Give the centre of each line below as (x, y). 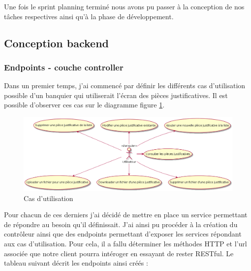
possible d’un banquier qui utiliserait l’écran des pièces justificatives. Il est (116, 95)
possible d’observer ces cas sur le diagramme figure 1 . (84, 105)
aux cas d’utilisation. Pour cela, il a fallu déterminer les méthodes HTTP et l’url (125, 244)
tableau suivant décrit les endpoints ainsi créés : (76, 263)
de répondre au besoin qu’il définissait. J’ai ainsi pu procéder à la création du (121, 224)
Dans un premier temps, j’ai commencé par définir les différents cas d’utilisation (125, 85)
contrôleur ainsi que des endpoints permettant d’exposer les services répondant (123, 234)
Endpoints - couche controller (64, 67)
